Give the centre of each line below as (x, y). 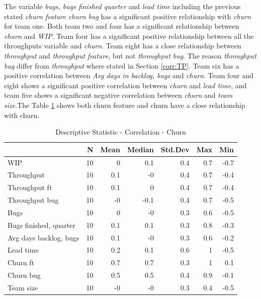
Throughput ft (30, 187)
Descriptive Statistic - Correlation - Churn (121, 132)
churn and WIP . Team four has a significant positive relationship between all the (129, 36)
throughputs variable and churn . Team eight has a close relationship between (123, 46)
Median (140, 149)
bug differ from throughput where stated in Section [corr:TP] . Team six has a (122, 65)
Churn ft (21, 262)
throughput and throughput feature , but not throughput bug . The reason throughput (130, 55)
